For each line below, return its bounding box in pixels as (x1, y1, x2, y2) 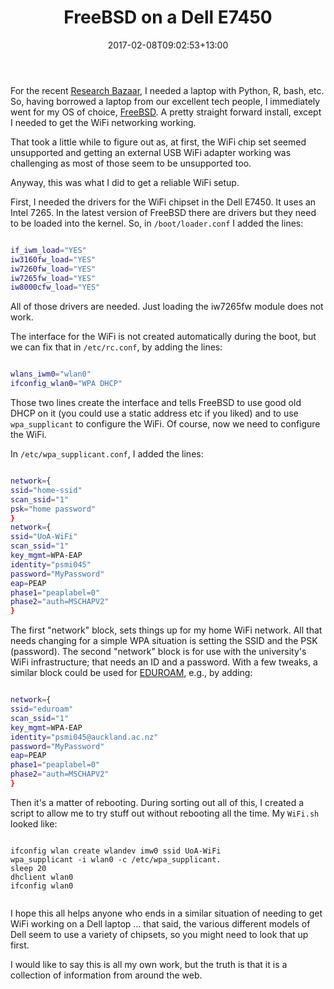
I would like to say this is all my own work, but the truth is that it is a (10, 958, 288, 970)
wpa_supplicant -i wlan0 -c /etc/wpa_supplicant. (10, 854, 222, 865)
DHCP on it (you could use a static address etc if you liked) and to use (10, 407, 299, 420)
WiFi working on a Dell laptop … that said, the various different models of (10, 917, 311, 930)
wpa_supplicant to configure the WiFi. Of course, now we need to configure (10, 418, 321, 430)
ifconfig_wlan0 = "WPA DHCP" (10, 379, 123, 389)
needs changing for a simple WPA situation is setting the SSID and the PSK (10, 635, 318, 647)
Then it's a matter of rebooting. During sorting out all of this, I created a (10, 796, 305, 808)
